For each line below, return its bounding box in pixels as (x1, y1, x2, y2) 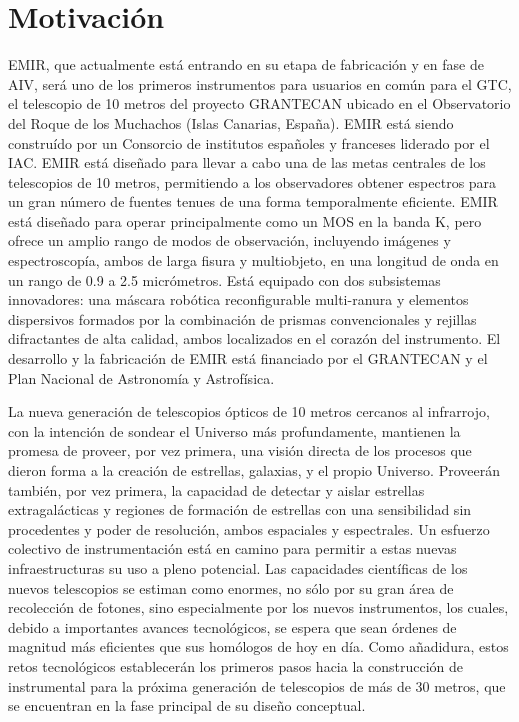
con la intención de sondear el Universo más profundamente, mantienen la (8, 420, 461, 441)
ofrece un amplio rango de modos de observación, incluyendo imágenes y (8, 230, 451, 251)
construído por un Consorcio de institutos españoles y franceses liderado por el (8, 132, 490, 153)
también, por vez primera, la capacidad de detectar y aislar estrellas (8, 479, 425, 500)
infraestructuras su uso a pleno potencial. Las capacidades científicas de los (8, 557, 468, 578)
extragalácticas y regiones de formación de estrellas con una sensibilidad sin (8, 499, 472, 520)
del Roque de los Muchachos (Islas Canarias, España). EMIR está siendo (8, 112, 454, 133)
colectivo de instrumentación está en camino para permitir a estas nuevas (8, 538, 457, 559)
